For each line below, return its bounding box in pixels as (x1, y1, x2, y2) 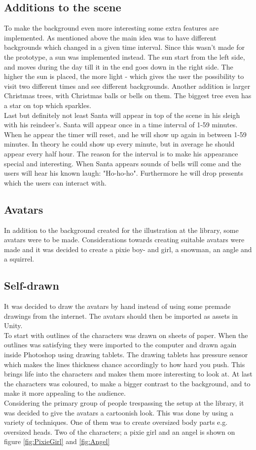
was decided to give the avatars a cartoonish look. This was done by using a (4, 407, 234, 417)
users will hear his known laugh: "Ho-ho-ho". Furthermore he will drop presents (4, 168, 244, 178)
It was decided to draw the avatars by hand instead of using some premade (4, 301, 231, 311)
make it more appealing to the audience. (4, 388, 126, 398)
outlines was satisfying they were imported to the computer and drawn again (4, 339, 237, 350)
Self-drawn (4, 278, 59, 293)
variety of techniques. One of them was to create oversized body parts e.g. (4, 417, 228, 427)
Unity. (4, 320, 23, 331)
